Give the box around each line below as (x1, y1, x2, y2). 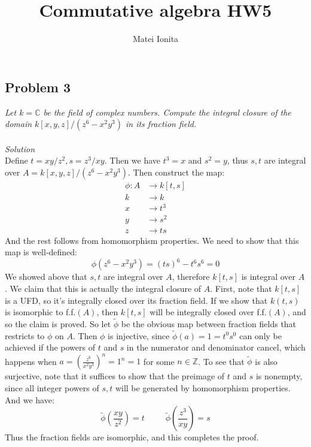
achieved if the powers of (5, 341, 95, 354)
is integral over (241, 270, 296, 283)
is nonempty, (255, 370, 303, 382)
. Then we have (104, 154, 161, 167)
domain (5, 117, 32, 130)
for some (143, 355, 175, 367)
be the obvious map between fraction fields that (121, 317, 297, 330)
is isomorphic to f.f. (5, 306, 76, 318)
